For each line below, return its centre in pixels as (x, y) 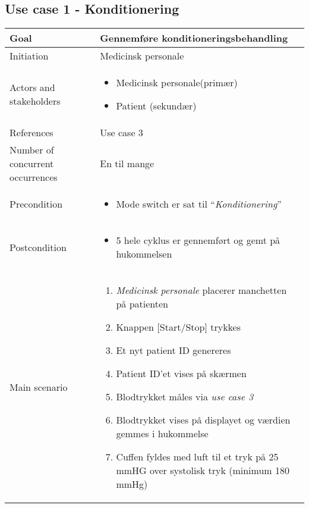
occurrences (34, 177)
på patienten (142, 304)
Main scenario (39, 387)
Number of (32, 150)
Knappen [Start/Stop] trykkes (178, 327)
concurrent (32, 164)
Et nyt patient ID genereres (174, 350)
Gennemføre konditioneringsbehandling (194, 38)
